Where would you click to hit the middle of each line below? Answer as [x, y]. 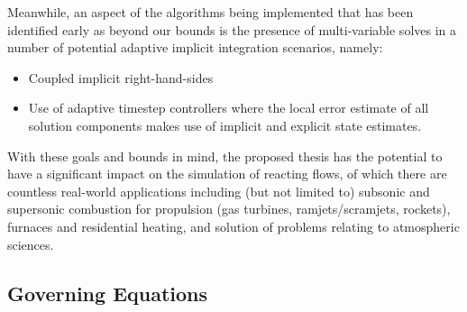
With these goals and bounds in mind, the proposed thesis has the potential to [225, 156]
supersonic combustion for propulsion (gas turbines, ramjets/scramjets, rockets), [229, 209]
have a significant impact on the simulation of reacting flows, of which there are [227, 174]
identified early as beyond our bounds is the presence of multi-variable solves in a [232, 29]
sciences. [31, 244]
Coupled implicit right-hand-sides [121, 77]
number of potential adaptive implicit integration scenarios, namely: [195, 47]
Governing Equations [108, 293]
